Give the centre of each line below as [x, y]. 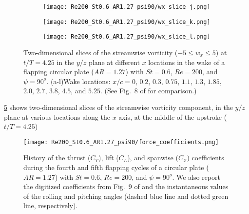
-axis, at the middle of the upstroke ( [172, 117]
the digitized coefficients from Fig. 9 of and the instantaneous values [126, 186]
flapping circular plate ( [59, 72]
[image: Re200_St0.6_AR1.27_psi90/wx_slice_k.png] [127, 22]
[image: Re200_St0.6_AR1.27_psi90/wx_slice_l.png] [127, 37]
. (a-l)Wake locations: [78, 81]
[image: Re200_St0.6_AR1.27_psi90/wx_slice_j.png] [127, 7]
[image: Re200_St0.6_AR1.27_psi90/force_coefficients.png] [121, 142]
